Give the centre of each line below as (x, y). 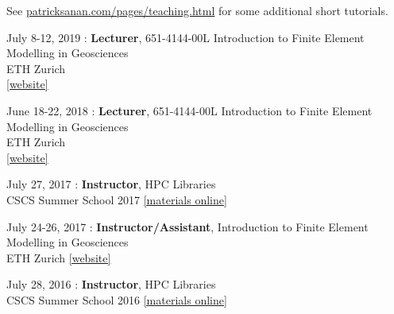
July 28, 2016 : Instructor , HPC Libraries (111, 284)
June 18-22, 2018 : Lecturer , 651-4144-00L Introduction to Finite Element (189, 110)
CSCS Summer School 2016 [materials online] (117, 299)
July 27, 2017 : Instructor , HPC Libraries (111, 184)
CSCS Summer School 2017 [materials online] (117, 199)
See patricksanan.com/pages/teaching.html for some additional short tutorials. (197, 10)
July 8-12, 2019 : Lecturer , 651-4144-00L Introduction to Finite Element (185, 37)
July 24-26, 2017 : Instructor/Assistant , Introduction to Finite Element (187, 226)
